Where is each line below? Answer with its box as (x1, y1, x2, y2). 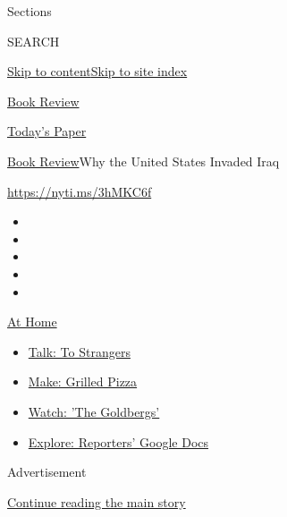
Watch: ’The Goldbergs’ (28, 402, 160, 420)
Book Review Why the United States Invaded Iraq (7, 151, 280, 170)
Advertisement (7, 462, 87, 481)
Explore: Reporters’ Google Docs (28, 432, 209, 451)
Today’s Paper (7, 122, 87, 140)
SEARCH (7, 31, 60, 50)
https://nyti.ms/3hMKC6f (7, 182, 152, 200)
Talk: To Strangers (28, 342, 131, 360)
